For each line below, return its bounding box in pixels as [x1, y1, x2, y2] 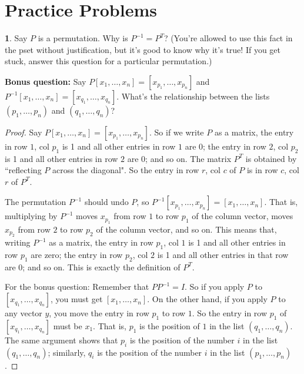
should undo [84, 196, 129, 208]
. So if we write [149, 125, 204, 138]
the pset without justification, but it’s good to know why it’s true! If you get [5, 43, 280, 55]
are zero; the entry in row [31, 249, 123, 261]
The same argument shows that [5, 333, 118, 346]
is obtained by [245, 152, 297, 164]
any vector [5, 307, 42, 319]
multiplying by [5, 210, 58, 222]
